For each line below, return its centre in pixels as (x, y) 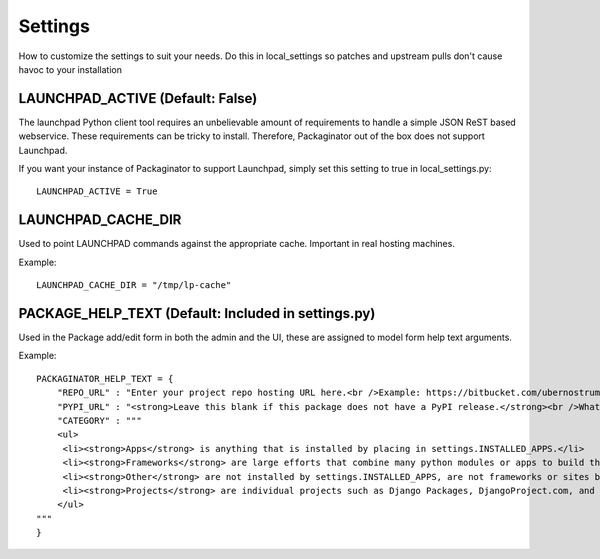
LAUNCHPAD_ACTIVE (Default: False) (138, 98)
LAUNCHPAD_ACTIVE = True (97, 191)
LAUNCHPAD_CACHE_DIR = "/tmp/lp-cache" (134, 285)
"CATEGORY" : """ (99, 420)
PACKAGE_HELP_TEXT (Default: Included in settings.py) (197, 313)
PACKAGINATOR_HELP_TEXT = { (105, 378)
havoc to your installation (70, 69)
